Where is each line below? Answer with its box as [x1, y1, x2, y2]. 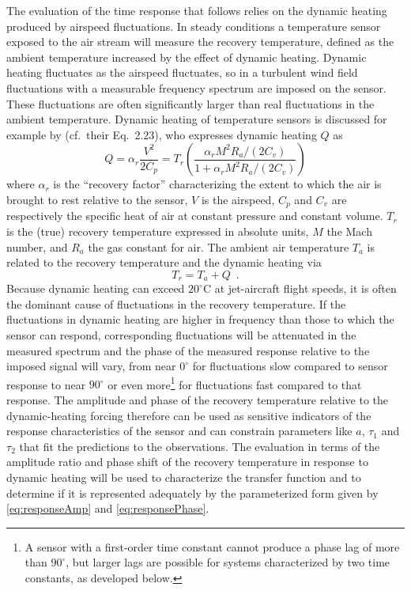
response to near [6, 376, 86, 392]
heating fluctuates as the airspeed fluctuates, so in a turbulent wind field [6, 64, 358, 81]
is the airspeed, [201, 191, 275, 207]
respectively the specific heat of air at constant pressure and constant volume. [6, 207, 383, 224]
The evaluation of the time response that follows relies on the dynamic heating [6, 2, 387, 18]
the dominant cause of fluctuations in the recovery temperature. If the [6, 295, 346, 312]
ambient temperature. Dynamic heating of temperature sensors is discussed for [6, 111, 387, 127]
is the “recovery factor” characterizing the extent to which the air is [53, 176, 382, 192]
